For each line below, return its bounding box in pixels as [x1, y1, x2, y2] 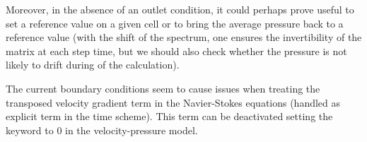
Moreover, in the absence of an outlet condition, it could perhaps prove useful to [6, 2, 354, 16]
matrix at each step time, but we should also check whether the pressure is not [6, 43, 347, 58]
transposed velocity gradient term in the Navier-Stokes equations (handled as [6, 95, 341, 110]
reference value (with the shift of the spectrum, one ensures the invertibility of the [6, 30, 362, 45]
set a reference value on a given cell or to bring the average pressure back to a [6, 16, 344, 30]
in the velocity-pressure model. [65, 122, 198, 137]
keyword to [6, 122, 54, 137]
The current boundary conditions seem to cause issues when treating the [6, 81, 320, 95]
